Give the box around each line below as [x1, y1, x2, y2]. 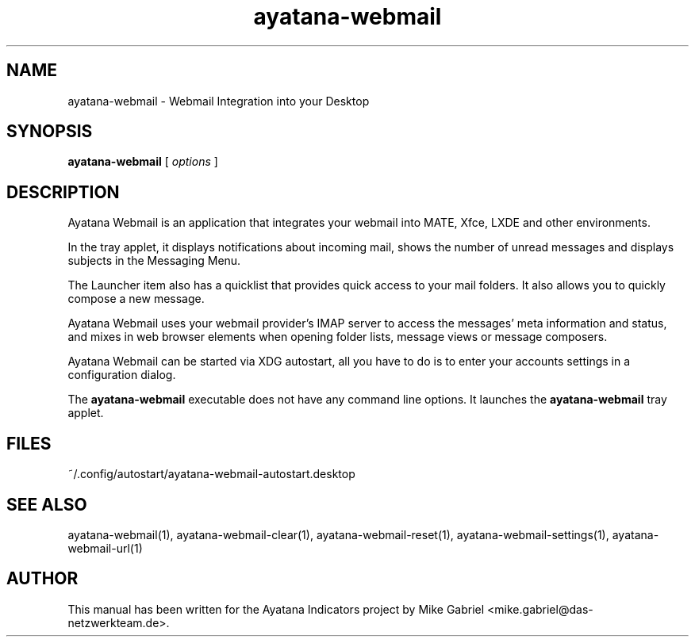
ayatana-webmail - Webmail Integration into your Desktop [67, 94, 370, 108]
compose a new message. [67, 292, 205, 306]
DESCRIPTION [6, 182, 120, 202]
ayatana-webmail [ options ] [67, 155, 218, 169]
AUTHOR [6, 568, 79, 589]
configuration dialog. [67, 368, 176, 382]
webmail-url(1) [67, 541, 143, 555]
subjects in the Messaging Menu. [67, 254, 241, 268]
